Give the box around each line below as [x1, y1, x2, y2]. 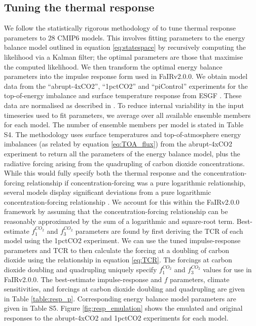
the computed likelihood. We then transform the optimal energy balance [4, 61, 222, 72]
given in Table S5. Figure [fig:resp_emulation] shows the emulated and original [4, 303, 243, 313]
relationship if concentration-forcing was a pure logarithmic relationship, [27, 177, 246, 187]
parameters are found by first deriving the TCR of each [75, 225, 243, 236]
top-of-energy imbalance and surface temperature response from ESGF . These [4, 90, 242, 101]
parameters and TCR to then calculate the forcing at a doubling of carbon [4, 245, 229, 255]
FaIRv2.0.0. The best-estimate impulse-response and [4, 274, 162, 284]
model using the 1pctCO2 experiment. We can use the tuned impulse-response [4, 235, 241, 246]
